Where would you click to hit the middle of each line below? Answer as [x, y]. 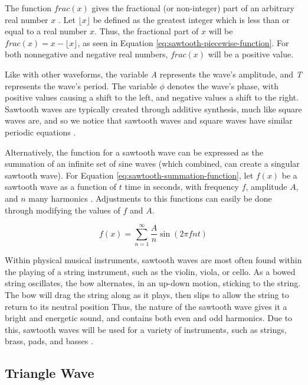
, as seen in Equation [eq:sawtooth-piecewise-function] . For [183, 42]
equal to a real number [46, 31]
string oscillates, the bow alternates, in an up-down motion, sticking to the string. [153, 283]
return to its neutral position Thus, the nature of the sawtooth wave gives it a [146, 306]
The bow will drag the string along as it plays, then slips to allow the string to [147, 295]
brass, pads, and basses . [49, 341]
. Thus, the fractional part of [146, 31]
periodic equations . [40, 132]
